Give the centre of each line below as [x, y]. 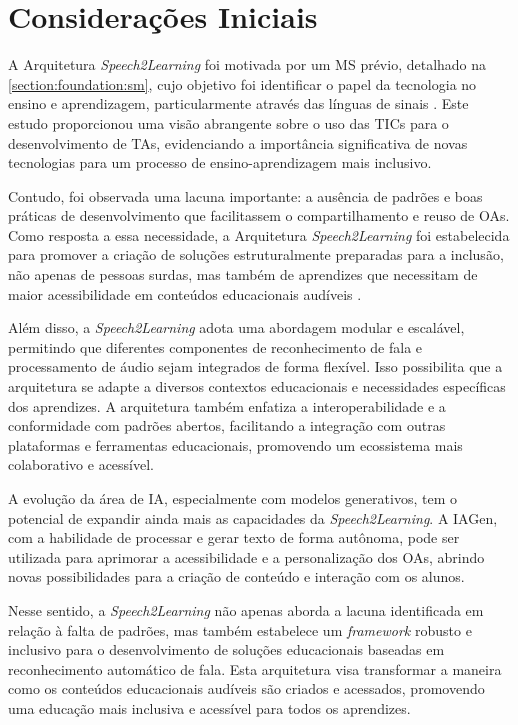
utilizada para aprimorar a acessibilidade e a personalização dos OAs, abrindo [246, 556]
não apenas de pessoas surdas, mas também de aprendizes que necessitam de [243, 274]
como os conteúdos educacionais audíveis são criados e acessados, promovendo [246, 688]
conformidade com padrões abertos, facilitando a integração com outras [227, 425]
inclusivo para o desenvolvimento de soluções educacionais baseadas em [226, 649]
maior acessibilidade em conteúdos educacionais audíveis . [185, 293]
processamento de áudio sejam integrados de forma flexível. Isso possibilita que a [255, 366]
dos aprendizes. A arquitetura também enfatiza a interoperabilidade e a [227, 405]
